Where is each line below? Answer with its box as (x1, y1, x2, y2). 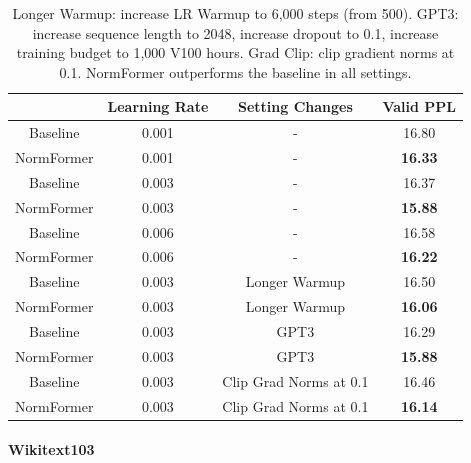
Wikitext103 (8, 439, 95, 460)
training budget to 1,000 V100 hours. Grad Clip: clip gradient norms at (16, 42, 455, 63)
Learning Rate (107, 96, 209, 117)
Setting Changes (237, 96, 353, 117)
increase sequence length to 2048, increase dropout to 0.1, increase (32, 22, 439, 43)
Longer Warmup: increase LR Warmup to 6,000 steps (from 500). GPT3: (12, 3, 459, 23)
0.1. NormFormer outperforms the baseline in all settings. (59, 61, 412, 82)
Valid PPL (382, 96, 457, 117)
